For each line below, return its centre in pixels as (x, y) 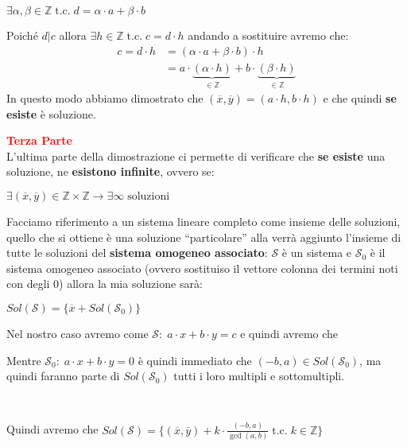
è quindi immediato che (195, 360)
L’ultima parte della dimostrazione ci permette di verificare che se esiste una (196, 155)
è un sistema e (317, 253)
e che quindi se (360, 98)
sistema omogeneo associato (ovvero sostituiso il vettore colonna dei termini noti (202, 268)
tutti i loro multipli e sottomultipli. (259, 376)
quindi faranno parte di (63, 376)
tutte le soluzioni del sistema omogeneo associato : (137, 253)
